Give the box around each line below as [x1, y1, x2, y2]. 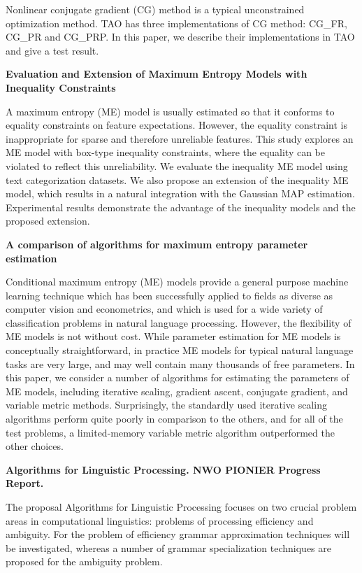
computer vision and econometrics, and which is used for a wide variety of [6, 302, 323, 316]
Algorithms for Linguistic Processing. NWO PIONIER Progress [6, 462, 321, 476]
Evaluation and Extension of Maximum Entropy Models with [6, 66, 307, 81]
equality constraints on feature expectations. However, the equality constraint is [6, 118, 347, 132]
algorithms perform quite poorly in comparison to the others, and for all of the [6, 411, 343, 426]
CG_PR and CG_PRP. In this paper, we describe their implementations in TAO [6, 29, 355, 44]
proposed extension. [6, 213, 90, 228]
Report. [6, 476, 44, 490]
